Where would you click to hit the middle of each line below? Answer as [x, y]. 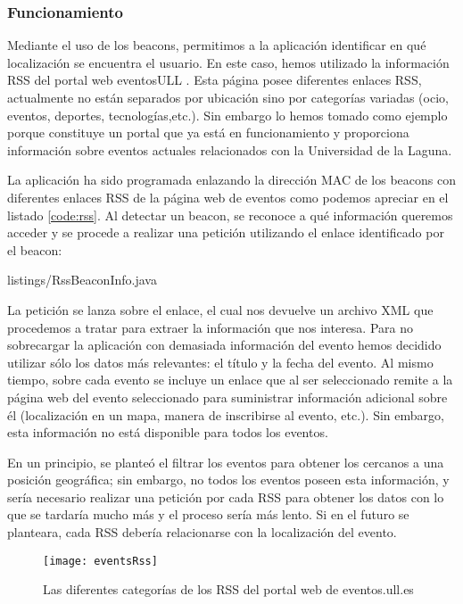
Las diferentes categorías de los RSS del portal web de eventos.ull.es [228, 589]
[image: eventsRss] [100, 561]
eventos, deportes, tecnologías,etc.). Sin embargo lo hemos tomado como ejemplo [227, 115]
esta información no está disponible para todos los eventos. [168, 432]
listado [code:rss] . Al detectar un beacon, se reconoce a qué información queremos [230, 215]
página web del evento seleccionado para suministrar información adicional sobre [227, 397]
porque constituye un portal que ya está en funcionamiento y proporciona [208, 132]
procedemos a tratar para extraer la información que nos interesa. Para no [210, 327]
